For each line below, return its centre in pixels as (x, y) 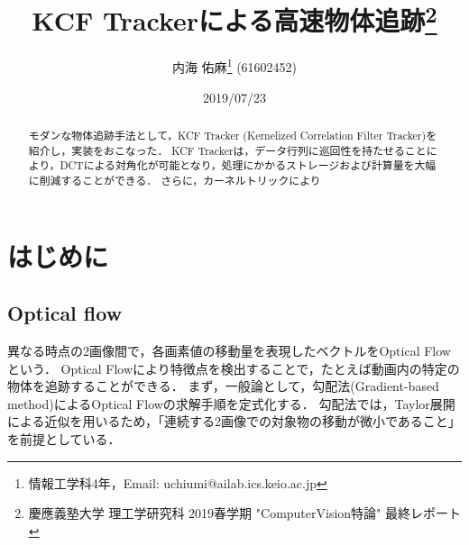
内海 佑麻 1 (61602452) (234, 66)
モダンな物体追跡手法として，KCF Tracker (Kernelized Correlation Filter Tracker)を (233, 136)
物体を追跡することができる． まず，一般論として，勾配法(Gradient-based (223, 386)
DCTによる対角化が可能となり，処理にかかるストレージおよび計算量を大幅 (248, 165)
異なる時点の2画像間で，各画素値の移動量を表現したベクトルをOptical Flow (229, 351)
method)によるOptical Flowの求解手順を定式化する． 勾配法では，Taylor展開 (231, 403)
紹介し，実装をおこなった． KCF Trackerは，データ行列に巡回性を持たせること (227, 150)
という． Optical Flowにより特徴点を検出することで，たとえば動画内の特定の (234, 368)
